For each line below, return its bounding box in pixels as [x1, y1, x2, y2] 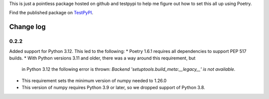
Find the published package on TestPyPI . [9, 10, 94, 16]
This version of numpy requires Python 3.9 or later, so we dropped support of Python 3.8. [21, 85, 205, 91]
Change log [9, 23, 46, 31]
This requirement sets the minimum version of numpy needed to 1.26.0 [21, 77, 167, 84]
